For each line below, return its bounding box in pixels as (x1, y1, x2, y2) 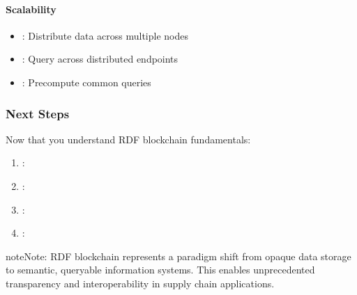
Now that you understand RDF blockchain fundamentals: (6, 131, 251, 146)
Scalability (6, 1, 56, 16)
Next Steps (6, 104, 70, 122)
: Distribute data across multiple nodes (22, 28, 188, 42)
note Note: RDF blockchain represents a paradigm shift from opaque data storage (6, 248, 351, 263)
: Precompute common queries (22, 74, 151, 89)
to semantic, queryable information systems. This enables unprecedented (6, 262, 315, 277)
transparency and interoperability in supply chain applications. (6, 276, 275, 290)
